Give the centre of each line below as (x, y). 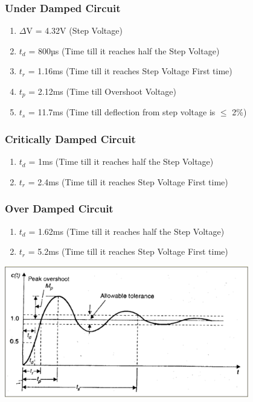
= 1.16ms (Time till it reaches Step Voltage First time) (130, 71)
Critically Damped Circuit (70, 139)
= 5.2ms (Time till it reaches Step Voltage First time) (128, 251)
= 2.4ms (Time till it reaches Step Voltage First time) (128, 181)
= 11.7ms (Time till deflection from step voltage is (122, 112)
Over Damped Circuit (59, 209)
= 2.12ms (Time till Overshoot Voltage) (103, 91)
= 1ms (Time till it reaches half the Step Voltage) (121, 161)
